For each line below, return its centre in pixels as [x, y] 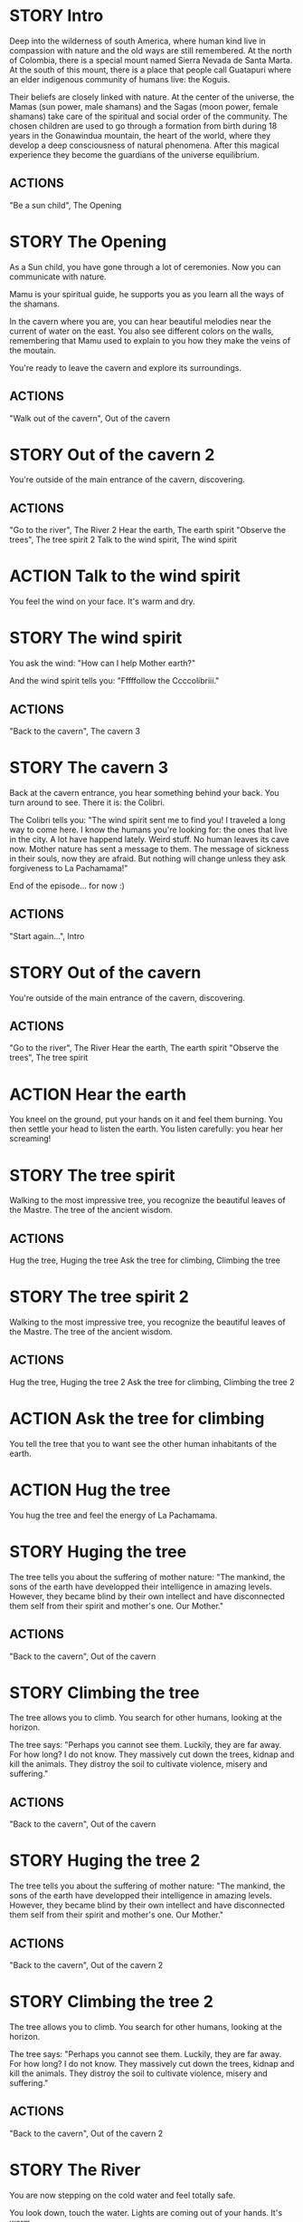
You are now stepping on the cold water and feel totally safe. [123, 2195]
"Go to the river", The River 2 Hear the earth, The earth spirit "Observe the [148, 530]
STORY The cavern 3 [89, 768]
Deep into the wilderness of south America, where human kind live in [138, 41]
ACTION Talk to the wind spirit [125, 576]
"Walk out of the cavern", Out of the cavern [90, 418]
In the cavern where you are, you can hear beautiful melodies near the [140, 321]
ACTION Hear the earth [98, 1094]
